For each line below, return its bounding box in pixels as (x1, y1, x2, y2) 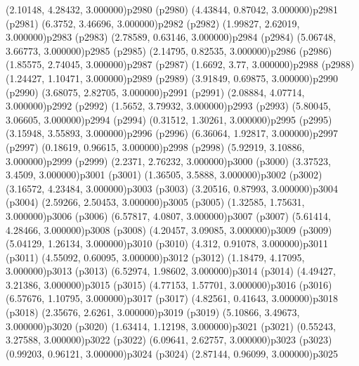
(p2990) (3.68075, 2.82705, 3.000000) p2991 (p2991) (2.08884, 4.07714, (6, 84, 305, 99)
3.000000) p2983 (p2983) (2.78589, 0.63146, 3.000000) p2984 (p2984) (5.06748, (6, 30, 336, 44)
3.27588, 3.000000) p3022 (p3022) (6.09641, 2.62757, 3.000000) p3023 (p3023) (6, 332, 332, 347)
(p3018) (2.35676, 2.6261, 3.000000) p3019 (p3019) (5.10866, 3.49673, (6, 305, 300, 320)
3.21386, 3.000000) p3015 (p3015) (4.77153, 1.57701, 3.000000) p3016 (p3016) (6, 277, 332, 292)
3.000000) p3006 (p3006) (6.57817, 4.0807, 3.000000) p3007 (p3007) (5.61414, (6, 208, 331, 223)
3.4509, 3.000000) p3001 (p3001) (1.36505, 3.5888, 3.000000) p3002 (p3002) (6, 167, 322, 182)
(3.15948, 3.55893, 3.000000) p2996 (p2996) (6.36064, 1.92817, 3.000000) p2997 (6, 126, 338, 140)
